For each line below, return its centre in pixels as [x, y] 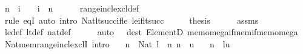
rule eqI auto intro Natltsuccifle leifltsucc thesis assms [132, 20]
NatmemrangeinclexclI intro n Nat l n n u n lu [117, 43]
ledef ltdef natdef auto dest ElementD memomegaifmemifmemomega [151, 32]
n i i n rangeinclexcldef [72, 8]
